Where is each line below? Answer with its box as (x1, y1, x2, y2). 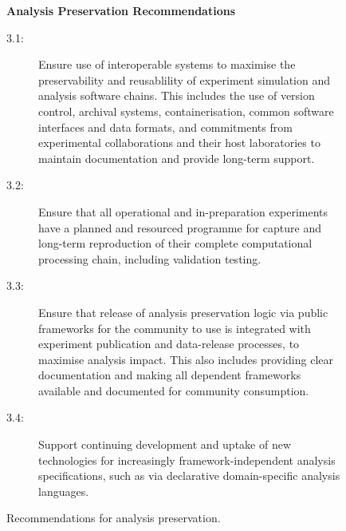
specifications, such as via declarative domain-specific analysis (38, 467, 340, 484)
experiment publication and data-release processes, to (38, 335, 300, 352)
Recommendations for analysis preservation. (6, 509, 221, 526)
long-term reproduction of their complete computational (38, 235, 313, 252)
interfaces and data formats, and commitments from (38, 118, 293, 135)
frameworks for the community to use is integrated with (38, 319, 311, 336)
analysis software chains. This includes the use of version (38, 87, 315, 104)
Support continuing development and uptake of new (38, 436, 292, 453)
